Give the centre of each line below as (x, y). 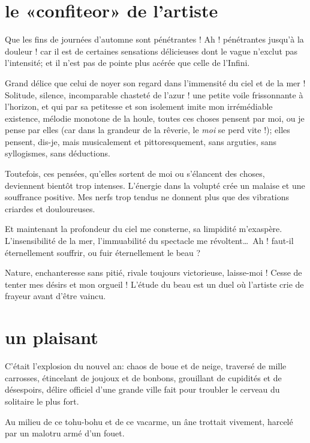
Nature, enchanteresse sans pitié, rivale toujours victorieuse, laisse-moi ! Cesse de (154, 272)
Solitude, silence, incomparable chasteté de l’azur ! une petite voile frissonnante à (154, 94)
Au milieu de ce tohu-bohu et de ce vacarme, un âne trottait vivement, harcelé (149, 421)
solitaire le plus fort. (42, 401)
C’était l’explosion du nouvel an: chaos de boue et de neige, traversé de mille (146, 366)
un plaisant (52, 337)
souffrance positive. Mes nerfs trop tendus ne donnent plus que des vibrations (147, 197)
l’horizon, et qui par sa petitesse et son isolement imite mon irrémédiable (139, 106)
